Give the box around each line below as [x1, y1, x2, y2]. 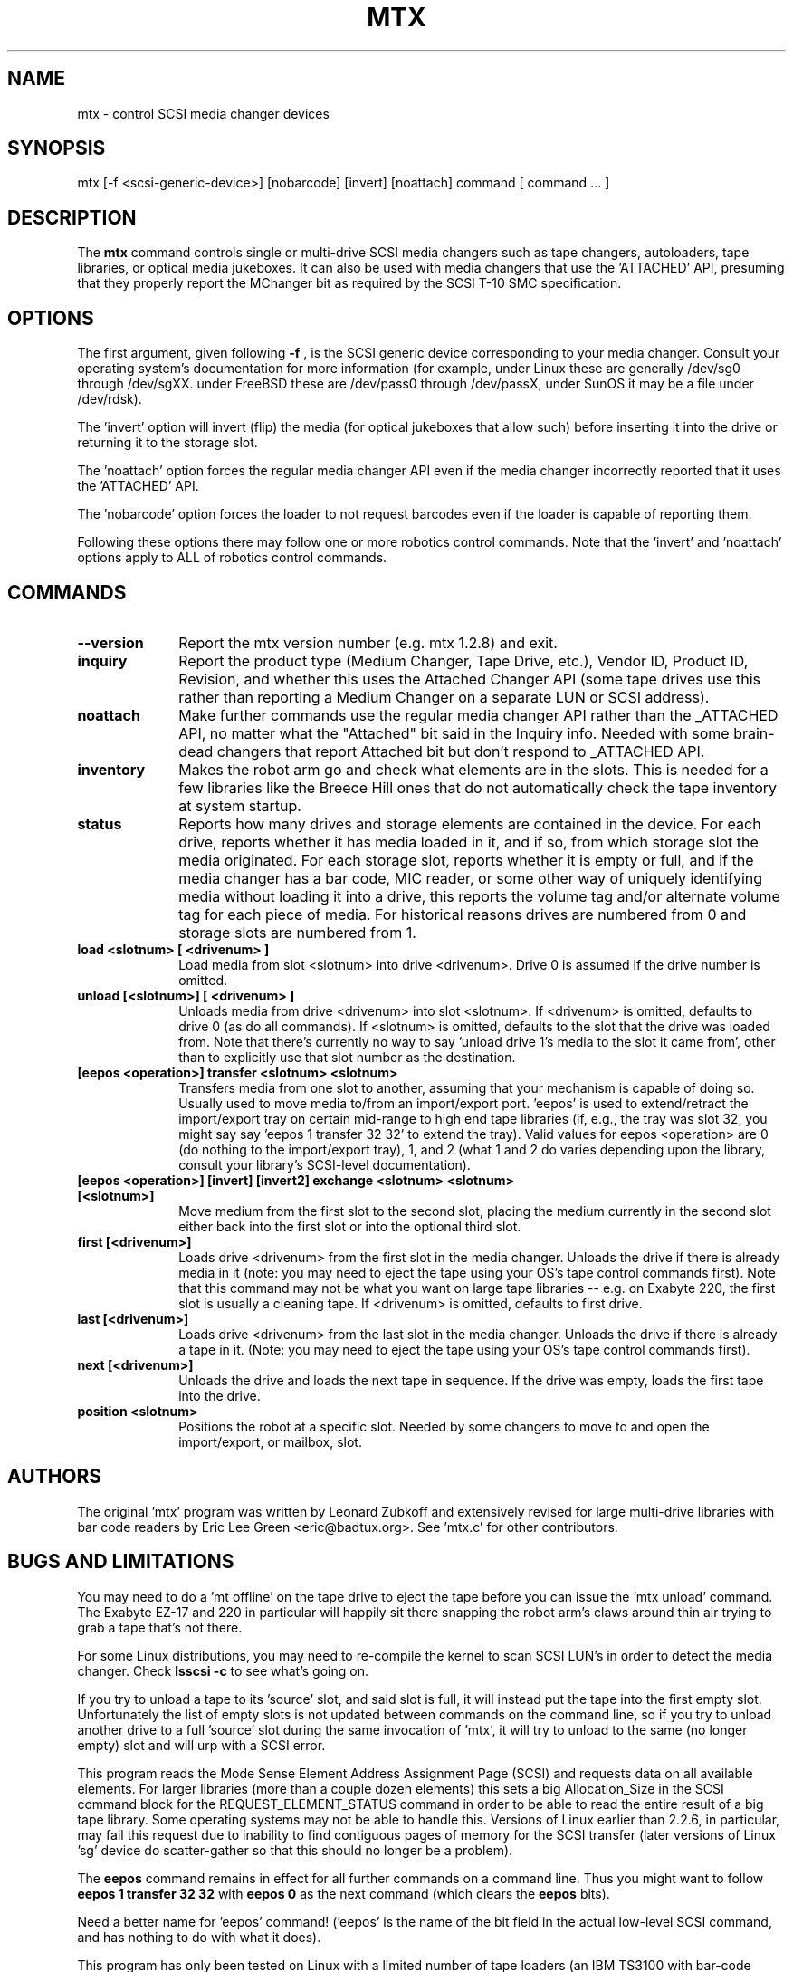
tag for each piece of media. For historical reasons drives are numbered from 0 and [178, 905, 747, 924]
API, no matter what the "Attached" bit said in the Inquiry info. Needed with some [178, 723, 730, 742]
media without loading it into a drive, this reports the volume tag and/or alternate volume [178, 886, 780, 905]
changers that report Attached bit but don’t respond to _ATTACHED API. [216, 742, 705, 761]
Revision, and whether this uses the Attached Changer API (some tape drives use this [178, 669, 760, 688]
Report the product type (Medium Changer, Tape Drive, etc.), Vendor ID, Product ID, [178, 651, 749, 670]
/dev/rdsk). [77, 391, 142, 407]
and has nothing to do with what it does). [77, 1929, 321, 1945]
